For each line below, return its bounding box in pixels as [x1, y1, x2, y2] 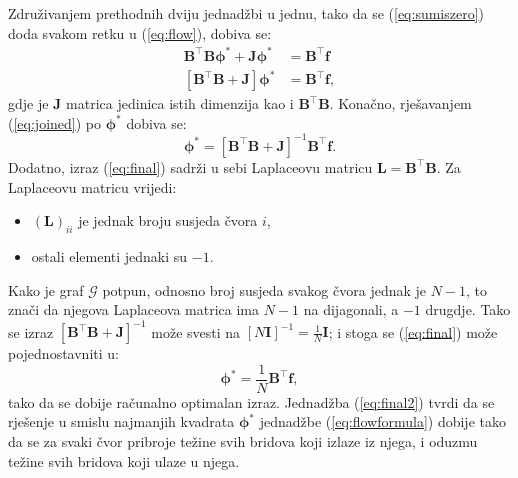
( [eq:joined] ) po [8, 112, 101, 133]
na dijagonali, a [303, 299, 399, 320]
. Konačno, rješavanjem [329, 93, 472, 114]
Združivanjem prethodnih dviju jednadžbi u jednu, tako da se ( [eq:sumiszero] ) [8, 3, 485, 23]
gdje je [8, 93, 49, 114]
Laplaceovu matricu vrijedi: [8, 176, 177, 197]
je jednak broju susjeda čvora [78, 210, 258, 231]
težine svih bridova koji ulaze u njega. [8, 450, 240, 471]
